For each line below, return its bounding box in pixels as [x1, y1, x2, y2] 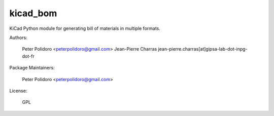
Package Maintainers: [9, 65, 55, 71]
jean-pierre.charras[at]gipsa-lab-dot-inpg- [158, 46, 248, 52]
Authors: [9, 34, 27, 41]
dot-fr [22, 53, 35, 59]
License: [9, 88, 27, 94]
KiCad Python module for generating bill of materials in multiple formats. [9, 25, 161, 31]
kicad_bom [9, 8, 57, 19]
